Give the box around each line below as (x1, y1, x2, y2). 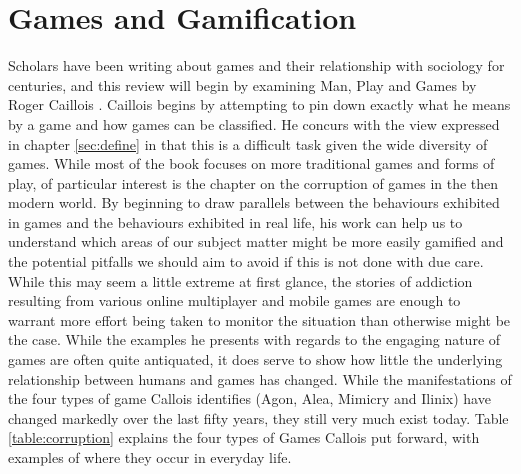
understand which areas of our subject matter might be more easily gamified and (8, 231, 504, 252)
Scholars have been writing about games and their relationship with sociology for (8, 55, 505, 76)
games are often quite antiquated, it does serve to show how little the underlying (8, 349, 503, 370)
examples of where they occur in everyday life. (8, 447, 292, 467)
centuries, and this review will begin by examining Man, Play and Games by (8, 74, 477, 95)
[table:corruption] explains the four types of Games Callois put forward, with (8, 427, 480, 448)
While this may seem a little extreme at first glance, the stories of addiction (8, 270, 473, 291)
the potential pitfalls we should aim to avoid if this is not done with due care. (8, 251, 484, 272)
